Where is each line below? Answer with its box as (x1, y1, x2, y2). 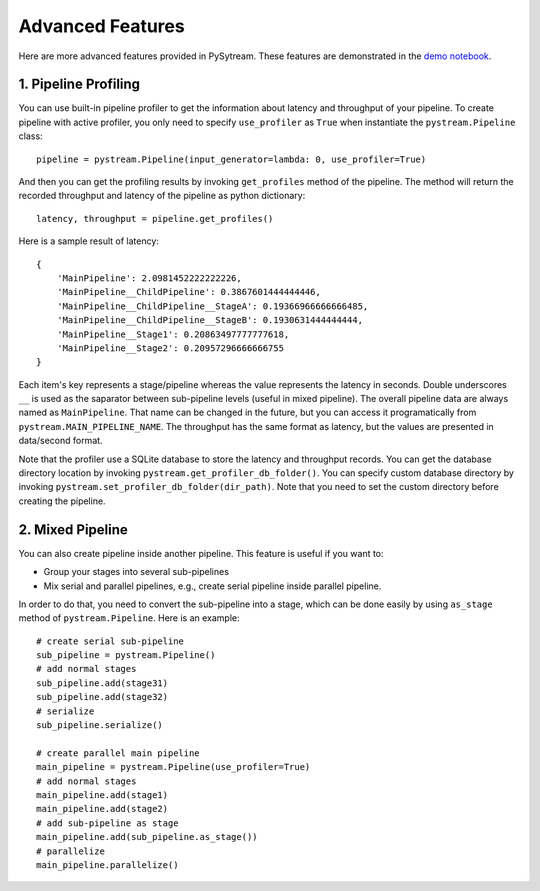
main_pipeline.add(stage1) (36, 789, 169, 800)
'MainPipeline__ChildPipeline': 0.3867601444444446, (56, 286, 322, 298)
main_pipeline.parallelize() (36, 859, 179, 870)
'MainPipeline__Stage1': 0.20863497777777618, (56, 328, 290, 340)
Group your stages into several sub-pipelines (43, 566, 230, 578)
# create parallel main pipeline (36, 747, 200, 759)
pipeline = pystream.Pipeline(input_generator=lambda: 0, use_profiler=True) (36, 153, 427, 165)
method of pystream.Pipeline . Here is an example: (18, 612, 240, 624)
